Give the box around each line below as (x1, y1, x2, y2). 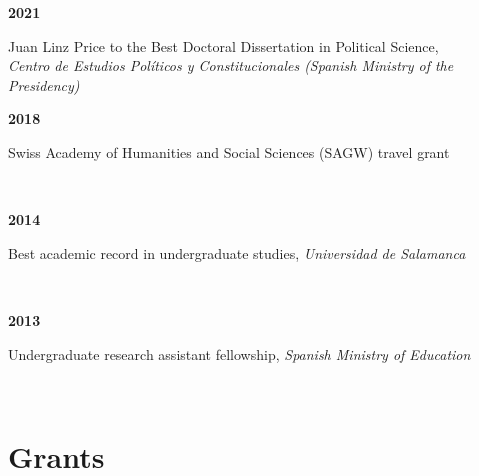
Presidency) (8, 74, 80, 95)
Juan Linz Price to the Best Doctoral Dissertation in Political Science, (8, 35, 439, 56)
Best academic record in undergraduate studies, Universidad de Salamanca (8, 242, 466, 263)
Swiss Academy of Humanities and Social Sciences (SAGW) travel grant (8, 141, 450, 162)
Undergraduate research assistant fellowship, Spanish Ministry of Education (8, 343, 471, 364)
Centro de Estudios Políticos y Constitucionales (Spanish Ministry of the (8, 55, 454, 76)
